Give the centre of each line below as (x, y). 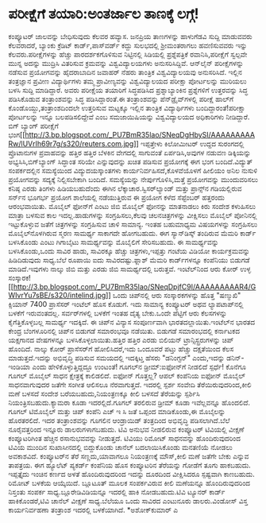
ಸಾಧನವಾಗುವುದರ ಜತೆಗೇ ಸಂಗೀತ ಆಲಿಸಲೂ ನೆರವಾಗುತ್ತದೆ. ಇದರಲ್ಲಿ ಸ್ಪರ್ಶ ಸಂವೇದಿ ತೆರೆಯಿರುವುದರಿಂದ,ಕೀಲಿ (130, 384)
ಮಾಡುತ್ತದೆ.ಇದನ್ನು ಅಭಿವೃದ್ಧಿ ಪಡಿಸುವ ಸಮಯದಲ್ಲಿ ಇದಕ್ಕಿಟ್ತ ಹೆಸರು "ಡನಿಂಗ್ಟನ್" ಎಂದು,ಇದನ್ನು (116, 358)
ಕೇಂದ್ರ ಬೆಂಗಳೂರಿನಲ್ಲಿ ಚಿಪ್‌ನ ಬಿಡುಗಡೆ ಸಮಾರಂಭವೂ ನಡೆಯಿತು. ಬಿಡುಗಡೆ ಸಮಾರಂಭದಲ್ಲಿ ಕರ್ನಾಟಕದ (124, 331)
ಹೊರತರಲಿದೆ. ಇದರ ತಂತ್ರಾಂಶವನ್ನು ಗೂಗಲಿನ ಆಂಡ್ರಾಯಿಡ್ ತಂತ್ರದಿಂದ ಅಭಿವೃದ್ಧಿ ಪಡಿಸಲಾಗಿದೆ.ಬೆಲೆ (119, 420)
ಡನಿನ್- (235, 358)
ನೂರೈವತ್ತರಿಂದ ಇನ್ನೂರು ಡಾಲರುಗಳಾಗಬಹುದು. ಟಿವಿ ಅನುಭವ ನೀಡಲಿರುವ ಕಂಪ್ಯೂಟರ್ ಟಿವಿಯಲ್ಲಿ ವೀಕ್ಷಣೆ (126, 429)
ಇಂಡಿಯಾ (19, 366)
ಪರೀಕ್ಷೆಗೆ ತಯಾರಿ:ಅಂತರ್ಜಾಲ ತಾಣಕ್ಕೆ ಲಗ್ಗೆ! (104, 14)
